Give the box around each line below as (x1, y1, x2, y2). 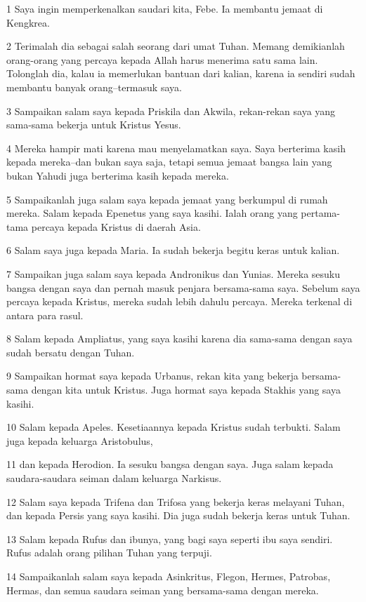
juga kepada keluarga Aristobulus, (6, 433, 153, 448)
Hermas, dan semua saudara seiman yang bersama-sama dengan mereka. (6, 582, 319, 597)
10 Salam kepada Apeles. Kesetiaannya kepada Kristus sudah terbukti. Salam (6, 420, 341, 434)
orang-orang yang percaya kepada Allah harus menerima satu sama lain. (6, 52, 318, 67)
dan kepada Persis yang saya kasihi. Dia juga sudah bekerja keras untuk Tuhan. (6, 508, 351, 523)
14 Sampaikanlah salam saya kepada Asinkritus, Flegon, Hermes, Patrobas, (6, 569, 331, 583)
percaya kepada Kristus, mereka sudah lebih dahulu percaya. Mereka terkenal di (6, 294, 353, 309)
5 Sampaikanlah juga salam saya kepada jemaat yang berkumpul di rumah (6, 192, 328, 206)
